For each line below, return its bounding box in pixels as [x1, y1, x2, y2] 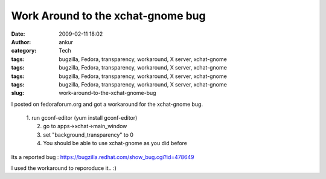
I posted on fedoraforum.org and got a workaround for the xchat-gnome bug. [11, 100, 203, 108]
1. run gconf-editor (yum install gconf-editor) [26, 114, 138, 122]
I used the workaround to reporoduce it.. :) [11, 164, 117, 172]
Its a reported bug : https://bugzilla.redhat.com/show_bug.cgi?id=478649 [11, 153, 194, 160]
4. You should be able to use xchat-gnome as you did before [37, 140, 187, 147]
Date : [11, 30, 25, 37]
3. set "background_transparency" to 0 [37, 131, 134, 138]
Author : [11, 38, 31, 45]
